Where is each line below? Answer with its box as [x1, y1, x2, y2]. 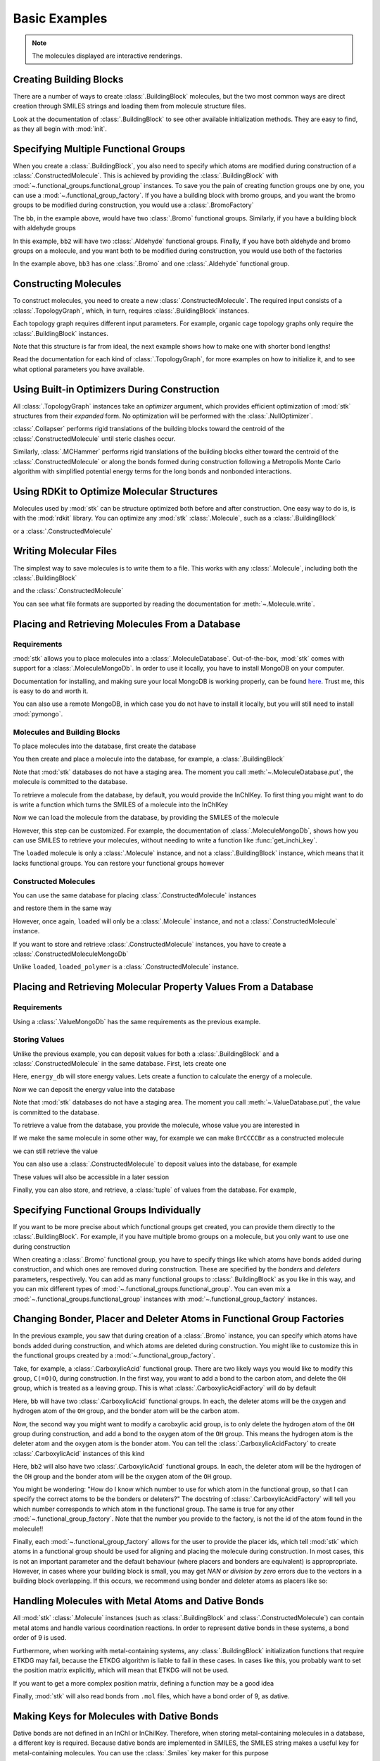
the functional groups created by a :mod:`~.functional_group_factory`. [13, 1351, 215, 1359]
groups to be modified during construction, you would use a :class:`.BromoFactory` [13, 201, 254, 209]
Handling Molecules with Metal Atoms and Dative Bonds [13, 1595, 265, 1607]
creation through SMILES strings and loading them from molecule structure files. [13, 102, 246, 111]
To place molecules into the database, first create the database [13, 742, 196, 750]
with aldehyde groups [13, 224, 77, 232]
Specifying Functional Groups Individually [13, 1204, 201, 1216]
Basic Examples [13, 11, 108, 26]
